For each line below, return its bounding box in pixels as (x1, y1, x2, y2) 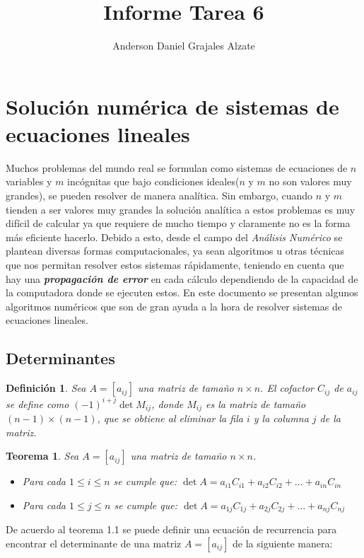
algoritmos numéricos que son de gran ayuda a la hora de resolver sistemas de (6, 298, 342, 313)
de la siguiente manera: (233, 535, 333, 550)
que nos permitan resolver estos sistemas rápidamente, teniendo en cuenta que (6, 257, 344, 272)
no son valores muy (269, 174, 352, 189)
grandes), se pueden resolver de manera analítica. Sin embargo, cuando (6, 188, 313, 203)
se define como (6, 396, 69, 411)
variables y (6, 174, 52, 189)
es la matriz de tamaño (206, 396, 306, 411)
